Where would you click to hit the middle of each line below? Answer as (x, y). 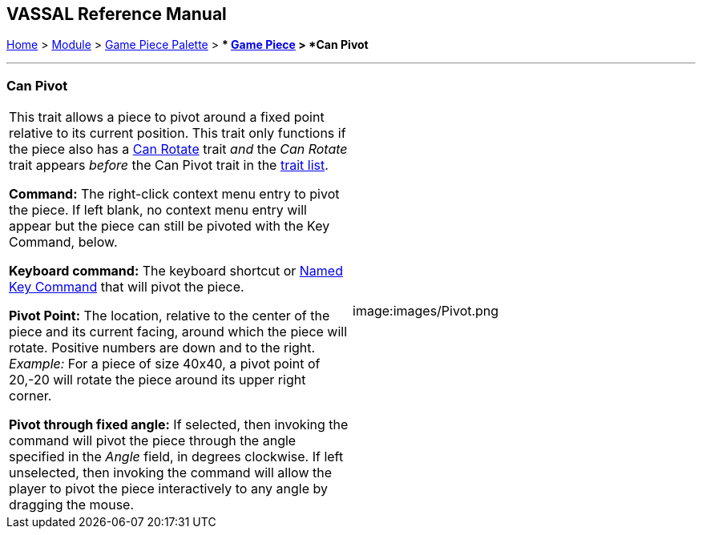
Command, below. (63, 242)
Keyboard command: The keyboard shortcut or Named (176, 271)
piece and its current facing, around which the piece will (178, 332)
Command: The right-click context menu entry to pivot (174, 194)
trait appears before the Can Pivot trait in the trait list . (169, 165)
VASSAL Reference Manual (117, 14)
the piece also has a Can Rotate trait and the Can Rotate (178, 149)
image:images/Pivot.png (426, 311)
